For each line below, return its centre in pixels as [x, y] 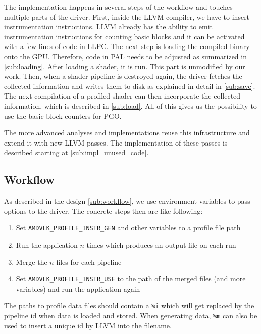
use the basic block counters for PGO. [63, 115]
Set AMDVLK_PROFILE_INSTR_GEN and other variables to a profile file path [128, 228]
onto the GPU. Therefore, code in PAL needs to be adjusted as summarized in [125, 56]
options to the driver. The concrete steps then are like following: [103, 210]
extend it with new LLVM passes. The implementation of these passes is [116, 142]
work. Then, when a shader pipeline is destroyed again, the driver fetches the [123, 76]
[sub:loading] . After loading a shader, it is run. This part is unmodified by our [125, 66]
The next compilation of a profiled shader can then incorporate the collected [122, 96]
